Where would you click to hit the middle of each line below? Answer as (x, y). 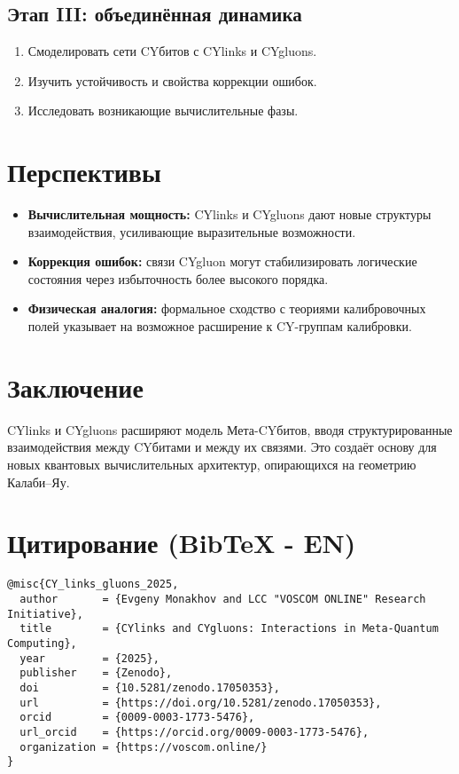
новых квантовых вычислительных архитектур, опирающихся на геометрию (212, 464)
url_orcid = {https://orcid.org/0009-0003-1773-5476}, (194, 732)
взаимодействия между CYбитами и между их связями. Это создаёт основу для (222, 447)
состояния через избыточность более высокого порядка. (178, 278)
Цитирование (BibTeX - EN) (182, 543)
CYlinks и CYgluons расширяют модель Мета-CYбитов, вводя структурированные (230, 429)
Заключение (75, 387)
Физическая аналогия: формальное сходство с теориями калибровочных (227, 308)
